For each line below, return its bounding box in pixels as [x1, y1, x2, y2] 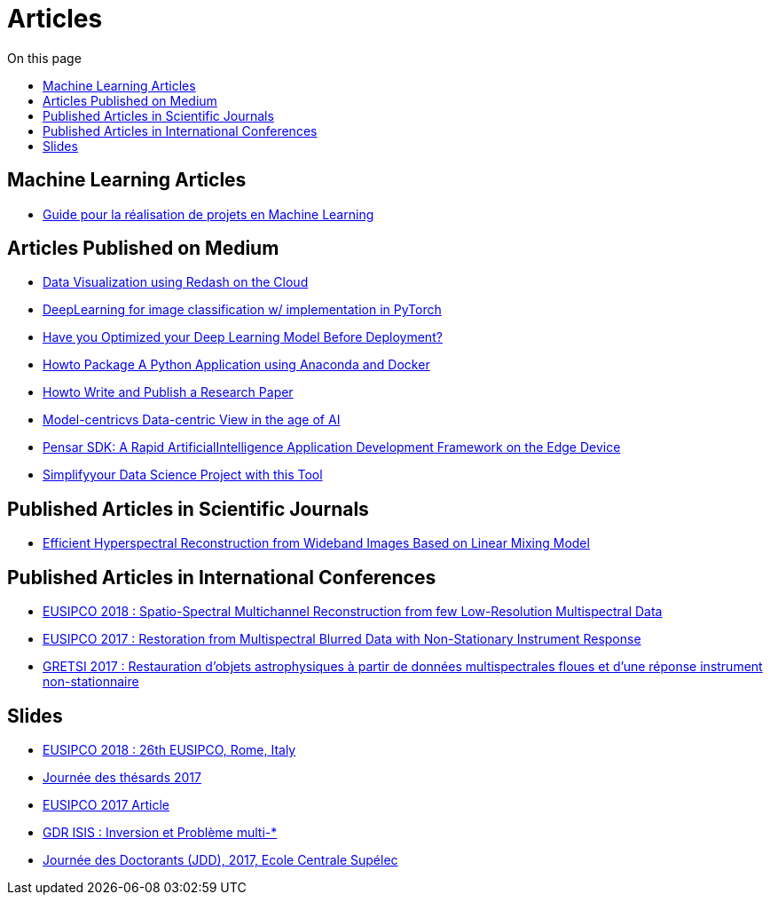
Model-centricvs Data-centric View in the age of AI [43, 412, 341, 428]
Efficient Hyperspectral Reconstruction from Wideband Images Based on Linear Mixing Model [43, 535, 590, 551]
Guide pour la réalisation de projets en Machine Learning [43, 206, 374, 222]
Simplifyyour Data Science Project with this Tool [43, 467, 323, 483]
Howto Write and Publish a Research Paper [43, 384, 294, 400]
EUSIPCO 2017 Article [43, 796, 169, 812]
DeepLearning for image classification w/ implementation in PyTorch [43, 302, 442, 318]
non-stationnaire [43, 674, 139, 690]
